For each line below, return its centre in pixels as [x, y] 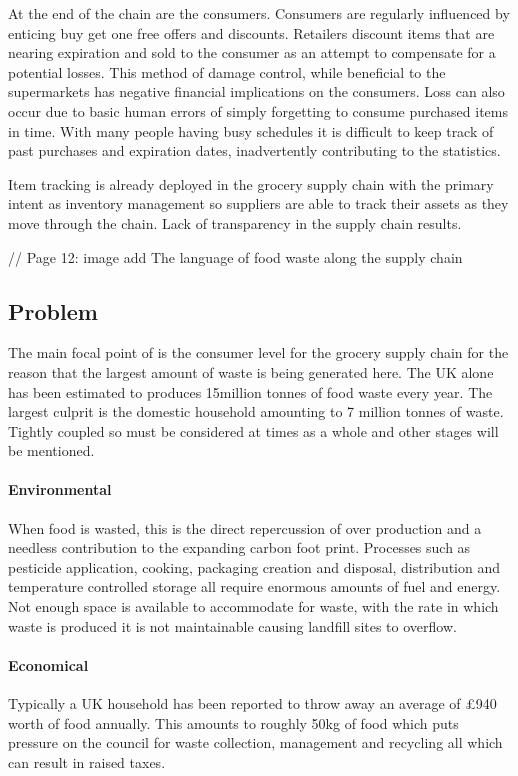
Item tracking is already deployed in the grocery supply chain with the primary [251, 183]
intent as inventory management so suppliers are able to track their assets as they [258, 203]
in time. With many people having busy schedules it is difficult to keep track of [251, 130]
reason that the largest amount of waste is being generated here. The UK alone [251, 371]
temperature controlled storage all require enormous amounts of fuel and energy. [254, 586]
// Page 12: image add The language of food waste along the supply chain [235, 256]
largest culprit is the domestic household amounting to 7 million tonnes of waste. [256, 411]
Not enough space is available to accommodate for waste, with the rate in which [253, 606]
